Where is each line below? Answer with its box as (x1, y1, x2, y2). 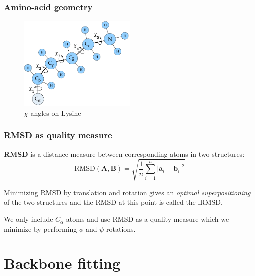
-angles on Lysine (28, 107, 81, 118)
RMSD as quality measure (4, 129, 112, 141)
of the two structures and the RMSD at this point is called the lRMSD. (4, 197, 223, 207)
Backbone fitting (4, 253, 121, 273)
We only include (4, 214, 53, 224)
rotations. (106, 223, 136, 234)
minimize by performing (4, 223, 77, 234)
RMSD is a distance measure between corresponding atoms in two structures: (4, 148, 245, 159)
